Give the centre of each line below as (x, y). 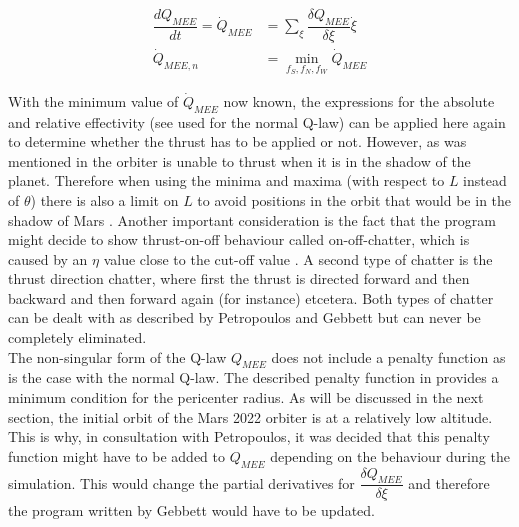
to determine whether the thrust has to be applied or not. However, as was (237, 141)
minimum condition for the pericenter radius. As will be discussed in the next (246, 397)
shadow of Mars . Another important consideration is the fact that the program (252, 219)
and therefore (449, 482)
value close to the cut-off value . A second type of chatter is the (298, 258)
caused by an (48, 258)
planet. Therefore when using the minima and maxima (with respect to (226, 180)
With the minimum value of (93, 100)
